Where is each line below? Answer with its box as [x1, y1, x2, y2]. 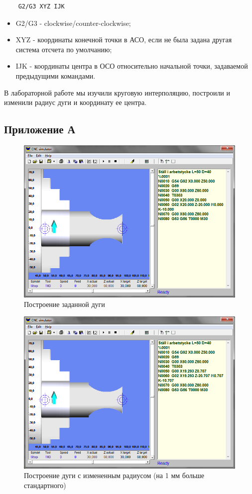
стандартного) [24, 480, 66, 490]
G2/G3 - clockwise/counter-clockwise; [15, 17, 131, 28]
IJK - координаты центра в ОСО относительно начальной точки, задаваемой [15, 61, 248, 71]
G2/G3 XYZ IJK [18, 3, 65, 10]
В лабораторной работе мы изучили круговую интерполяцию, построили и [4, 87, 231, 98]
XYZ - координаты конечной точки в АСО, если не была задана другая [15, 34, 232, 45]
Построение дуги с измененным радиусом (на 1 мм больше [24, 470, 205, 481]
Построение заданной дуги [24, 299, 105, 309]
